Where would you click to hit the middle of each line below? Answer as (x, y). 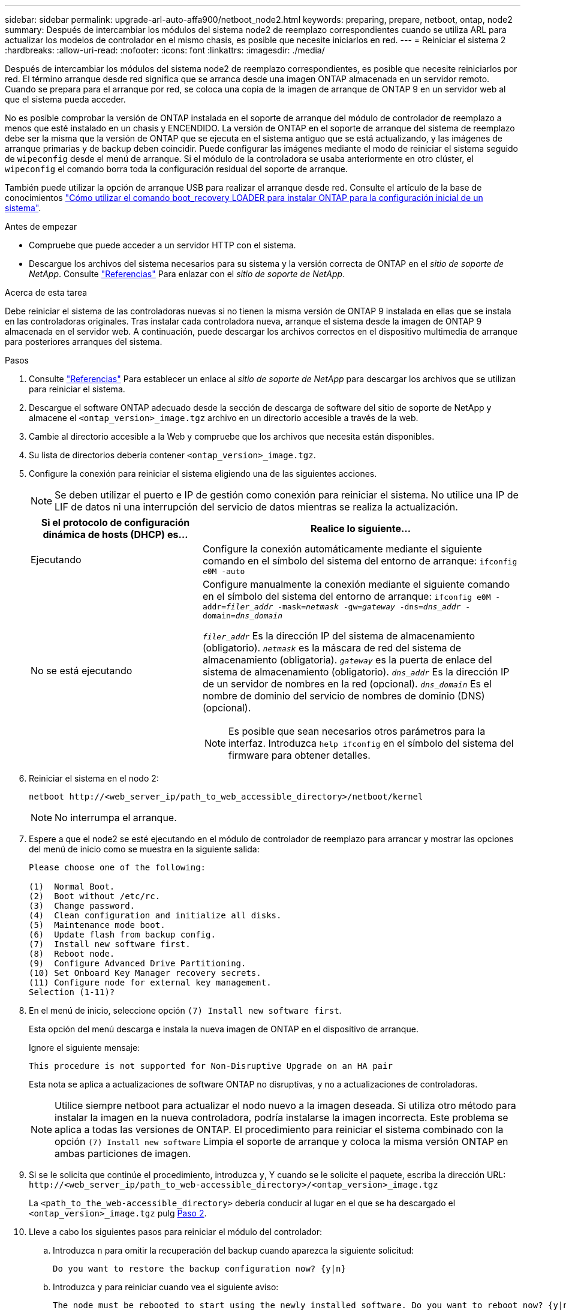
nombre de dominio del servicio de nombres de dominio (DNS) (344, 696)
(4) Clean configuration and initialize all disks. (155, 915)
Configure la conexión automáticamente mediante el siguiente (342, 549)
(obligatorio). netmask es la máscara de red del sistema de (332, 648)
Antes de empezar (41, 226)
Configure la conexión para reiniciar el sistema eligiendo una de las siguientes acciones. (203, 474)
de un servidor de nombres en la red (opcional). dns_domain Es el (347, 684)
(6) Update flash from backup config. (122, 935)
